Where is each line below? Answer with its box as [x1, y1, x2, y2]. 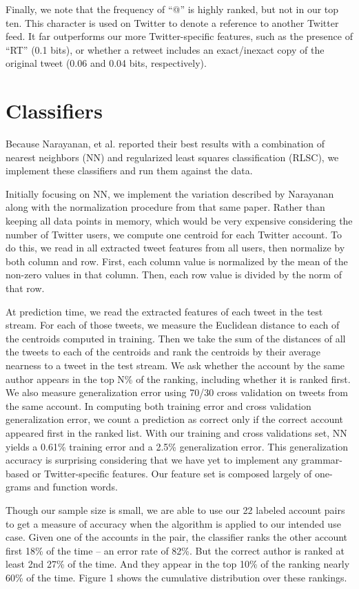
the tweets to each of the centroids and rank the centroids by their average [6, 344, 320, 359]
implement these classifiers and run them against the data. [6, 163, 253, 178]
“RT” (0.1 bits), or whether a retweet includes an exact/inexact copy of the [6, 42, 325, 56]
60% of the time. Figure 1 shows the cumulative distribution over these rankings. [6, 570, 347, 584]
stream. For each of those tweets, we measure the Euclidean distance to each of [6, 318, 340, 332]
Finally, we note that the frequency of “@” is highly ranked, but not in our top [6, 2, 339, 16]
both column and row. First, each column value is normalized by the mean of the [6, 254, 348, 268]
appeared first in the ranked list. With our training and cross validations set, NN [6, 425, 347, 440]
